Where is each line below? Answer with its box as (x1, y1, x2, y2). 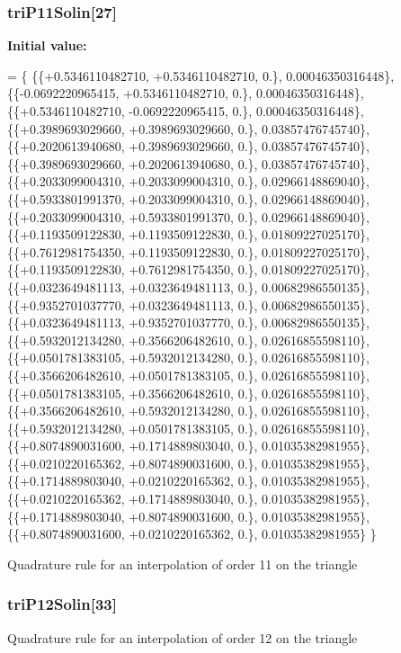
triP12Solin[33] (7, 593, 117, 615)
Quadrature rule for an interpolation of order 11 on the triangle (7, 554, 358, 573)
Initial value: (7, 36, 87, 55)
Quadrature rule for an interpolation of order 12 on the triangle (7, 628, 358, 647)
